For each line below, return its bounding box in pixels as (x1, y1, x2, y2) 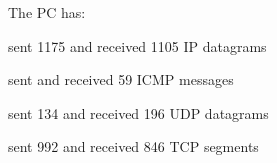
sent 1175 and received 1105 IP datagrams (8, 35, 267, 56)
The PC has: (8, 2, 86, 22)
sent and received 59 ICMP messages (8, 69, 234, 90)
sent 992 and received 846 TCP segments (8, 136, 259, 157)
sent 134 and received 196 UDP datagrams (8, 102, 269, 123)
